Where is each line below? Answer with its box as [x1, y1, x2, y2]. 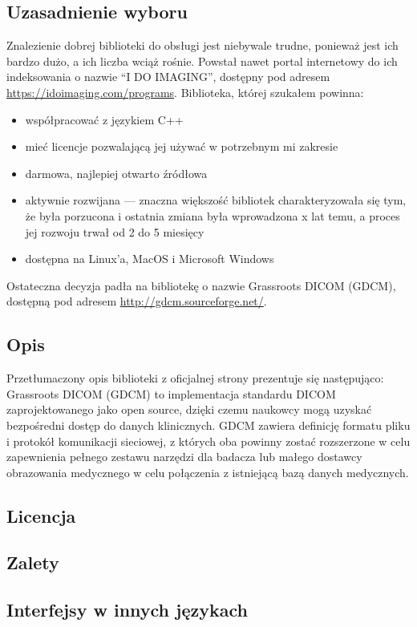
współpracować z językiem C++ [25, 111, 184, 127]
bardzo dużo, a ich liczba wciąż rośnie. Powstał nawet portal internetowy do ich [6, 52, 398, 69]
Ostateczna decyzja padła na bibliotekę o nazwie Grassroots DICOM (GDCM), [6, 277, 396, 293]
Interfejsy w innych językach [6, 597, 248, 622]
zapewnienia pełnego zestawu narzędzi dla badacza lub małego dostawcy [6, 448, 362, 465]
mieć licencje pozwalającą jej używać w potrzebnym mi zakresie [25, 138, 338, 155]
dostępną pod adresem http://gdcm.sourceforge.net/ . [6, 293, 267, 309]
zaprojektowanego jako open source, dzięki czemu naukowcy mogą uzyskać [6, 401, 372, 418]
